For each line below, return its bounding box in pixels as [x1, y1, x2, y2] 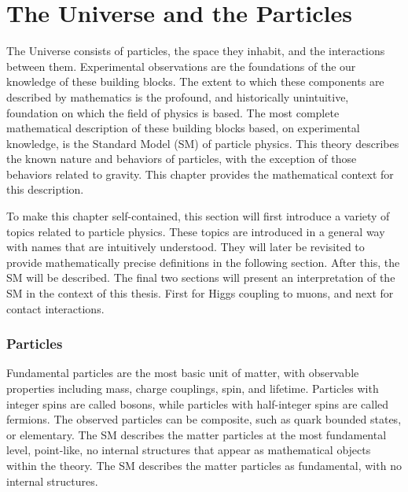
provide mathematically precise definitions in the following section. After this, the [6, 253, 400, 270]
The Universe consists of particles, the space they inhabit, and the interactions [6, 43, 385, 59]
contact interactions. [6, 300, 105, 316]
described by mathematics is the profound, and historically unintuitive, [6, 88, 349, 105]
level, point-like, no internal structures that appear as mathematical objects [6, 442, 371, 458]
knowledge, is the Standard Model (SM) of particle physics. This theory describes [6, 135, 399, 151]
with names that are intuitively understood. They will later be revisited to [6, 239, 365, 255]
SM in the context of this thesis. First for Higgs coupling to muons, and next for [6, 285, 394, 301]
